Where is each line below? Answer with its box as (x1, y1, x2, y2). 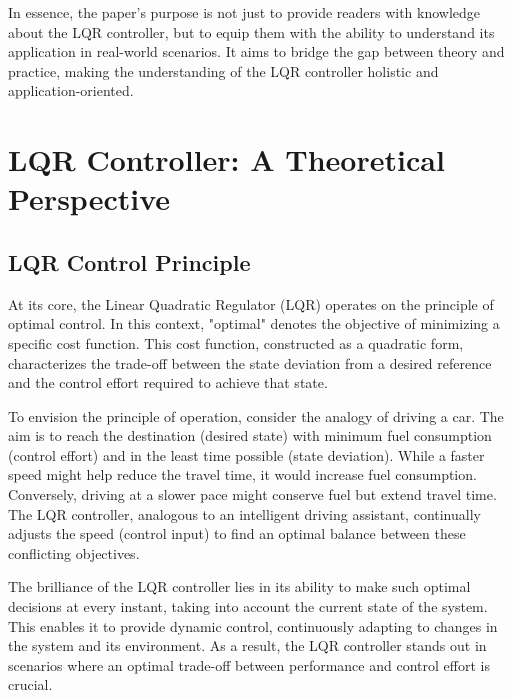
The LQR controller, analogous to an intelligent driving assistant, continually (8, 503, 481, 524)
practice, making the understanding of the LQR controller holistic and (8, 60, 439, 81)
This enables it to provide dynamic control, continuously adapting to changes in (8, 615, 498, 636)
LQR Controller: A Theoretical (8, 139, 445, 180)
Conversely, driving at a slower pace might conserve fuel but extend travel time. (8, 484, 497, 505)
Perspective (8, 178, 171, 219)
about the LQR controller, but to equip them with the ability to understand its (8, 21, 495, 42)
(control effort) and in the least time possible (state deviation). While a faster (8, 444, 485, 465)
